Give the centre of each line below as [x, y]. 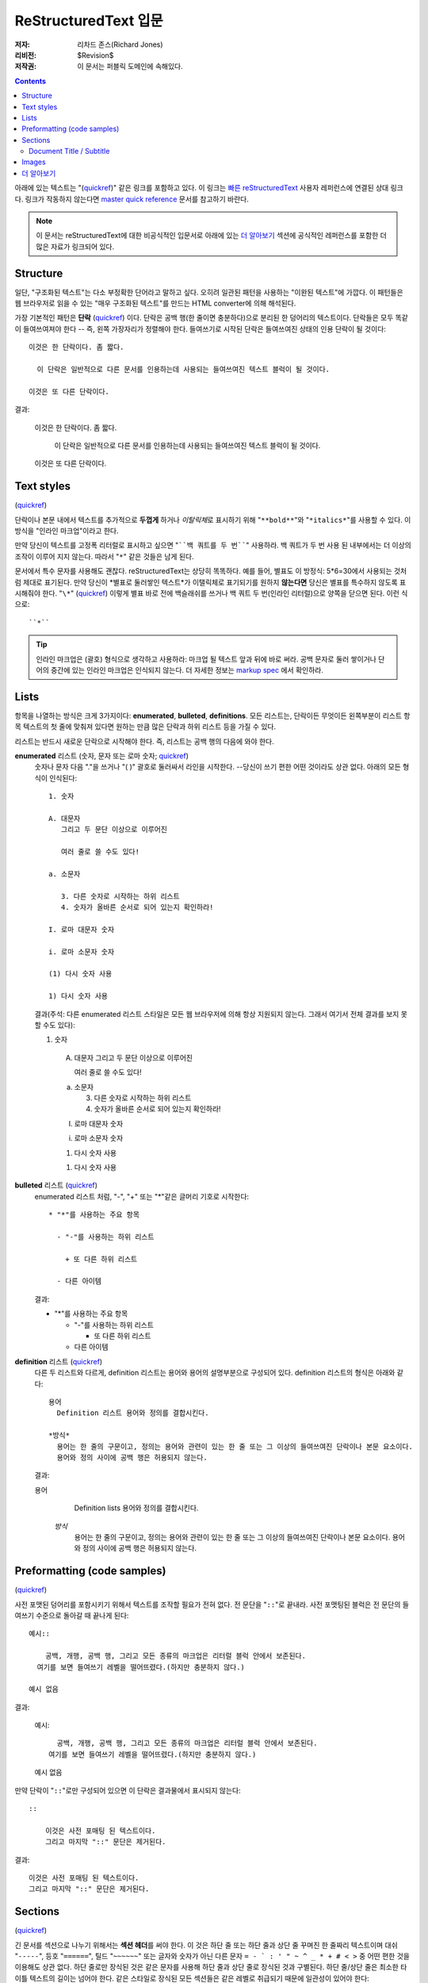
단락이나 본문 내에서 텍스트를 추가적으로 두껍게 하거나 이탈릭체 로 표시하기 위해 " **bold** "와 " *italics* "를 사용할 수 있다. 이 [213, 520]
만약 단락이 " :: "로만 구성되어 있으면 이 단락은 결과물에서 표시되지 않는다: [128, 1790]
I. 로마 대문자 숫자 [82, 929]
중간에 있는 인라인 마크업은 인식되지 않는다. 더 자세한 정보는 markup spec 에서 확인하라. [187, 669]
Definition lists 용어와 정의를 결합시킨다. [136, 1508]
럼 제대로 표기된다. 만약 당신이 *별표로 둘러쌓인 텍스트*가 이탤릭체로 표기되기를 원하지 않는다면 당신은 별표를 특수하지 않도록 [206, 582]
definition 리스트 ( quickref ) [59, 1361]
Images [34, 162]
